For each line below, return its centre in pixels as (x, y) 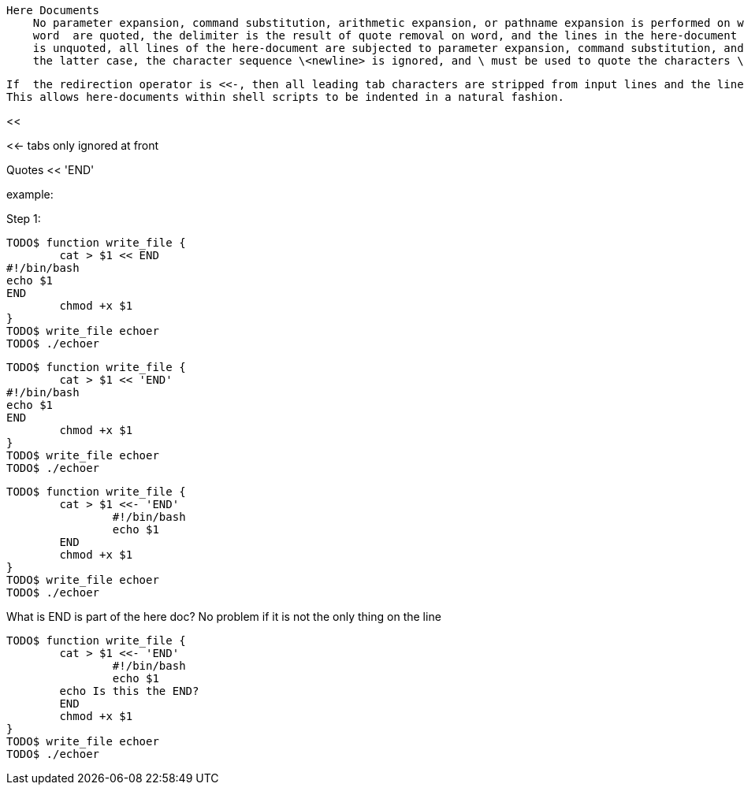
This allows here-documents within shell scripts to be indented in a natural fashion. (286, 97)
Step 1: (24, 219)
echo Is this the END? (129, 691)
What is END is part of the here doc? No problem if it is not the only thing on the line (224, 616)
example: (30, 194)
